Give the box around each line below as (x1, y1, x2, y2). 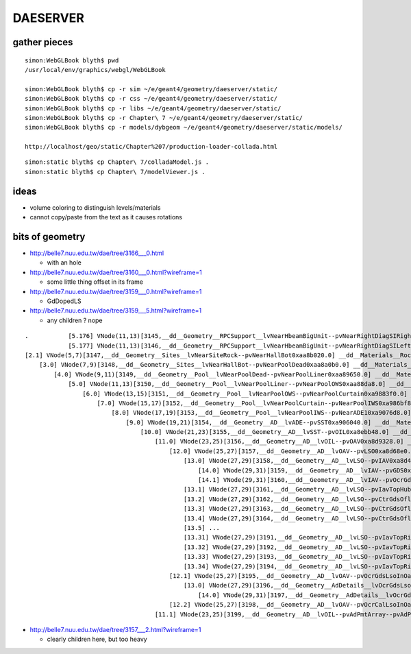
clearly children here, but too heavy (47, 635, 147, 644)
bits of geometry (12, 230, 86, 243)
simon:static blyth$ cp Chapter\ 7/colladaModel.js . (25, 158, 209, 166)
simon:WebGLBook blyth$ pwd (25, 56, 119, 64)
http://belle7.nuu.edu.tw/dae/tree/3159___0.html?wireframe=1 (29, 287, 202, 295)
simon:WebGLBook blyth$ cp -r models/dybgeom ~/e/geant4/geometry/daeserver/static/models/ (25, 123, 342, 132)
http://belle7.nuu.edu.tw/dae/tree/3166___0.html (29, 249, 164, 257)
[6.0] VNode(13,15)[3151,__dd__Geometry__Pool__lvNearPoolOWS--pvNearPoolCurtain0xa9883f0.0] (82, 389, 408, 398)
